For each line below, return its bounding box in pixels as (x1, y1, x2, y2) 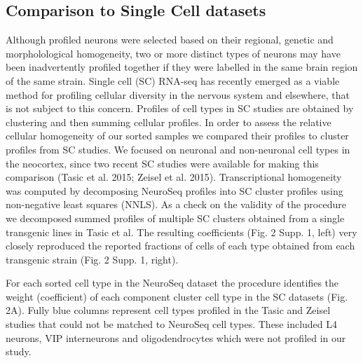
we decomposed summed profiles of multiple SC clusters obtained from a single (6, 210, 345, 225)
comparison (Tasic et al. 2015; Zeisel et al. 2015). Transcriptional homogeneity (6, 170, 342, 184)
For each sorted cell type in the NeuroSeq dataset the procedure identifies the (6, 275, 339, 290)
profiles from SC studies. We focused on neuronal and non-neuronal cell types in (6, 142, 350, 156)
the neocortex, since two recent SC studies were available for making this (6, 156, 319, 170)
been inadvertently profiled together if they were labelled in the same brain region (6, 60, 358, 74)
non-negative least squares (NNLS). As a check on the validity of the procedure (6, 197, 346, 212)
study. (6, 344, 32, 359)
